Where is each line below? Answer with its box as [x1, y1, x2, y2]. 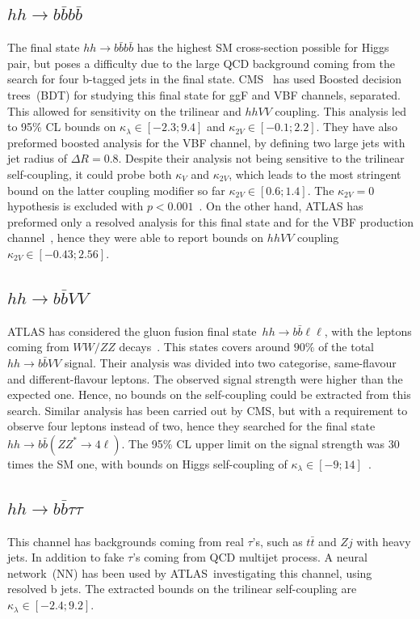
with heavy [356, 532, 411, 549]
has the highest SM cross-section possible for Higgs [136, 39, 389, 56]
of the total [318, 338, 374, 355]
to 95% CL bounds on [7, 118, 116, 135]
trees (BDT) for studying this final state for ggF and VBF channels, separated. [7, 86, 401, 103]
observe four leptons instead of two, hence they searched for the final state [7, 418, 376, 435]
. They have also [316, 118, 397, 135]
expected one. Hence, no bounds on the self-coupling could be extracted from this [7, 386, 411, 403]
